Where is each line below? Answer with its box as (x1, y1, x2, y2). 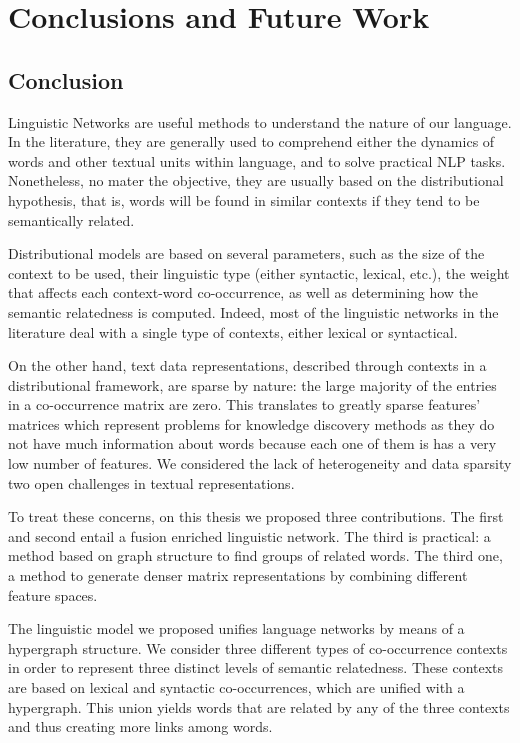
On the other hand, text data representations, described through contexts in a (8, 355, 487, 376)
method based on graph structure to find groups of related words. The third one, (8, 545, 503, 566)
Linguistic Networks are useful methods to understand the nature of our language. (8, 111, 512, 132)
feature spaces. (8, 584, 98, 605)
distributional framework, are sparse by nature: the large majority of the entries (8, 374, 497, 395)
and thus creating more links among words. (8, 716, 273, 737)
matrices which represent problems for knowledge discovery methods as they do (8, 413, 495, 434)
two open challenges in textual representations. (8, 472, 295, 493)
